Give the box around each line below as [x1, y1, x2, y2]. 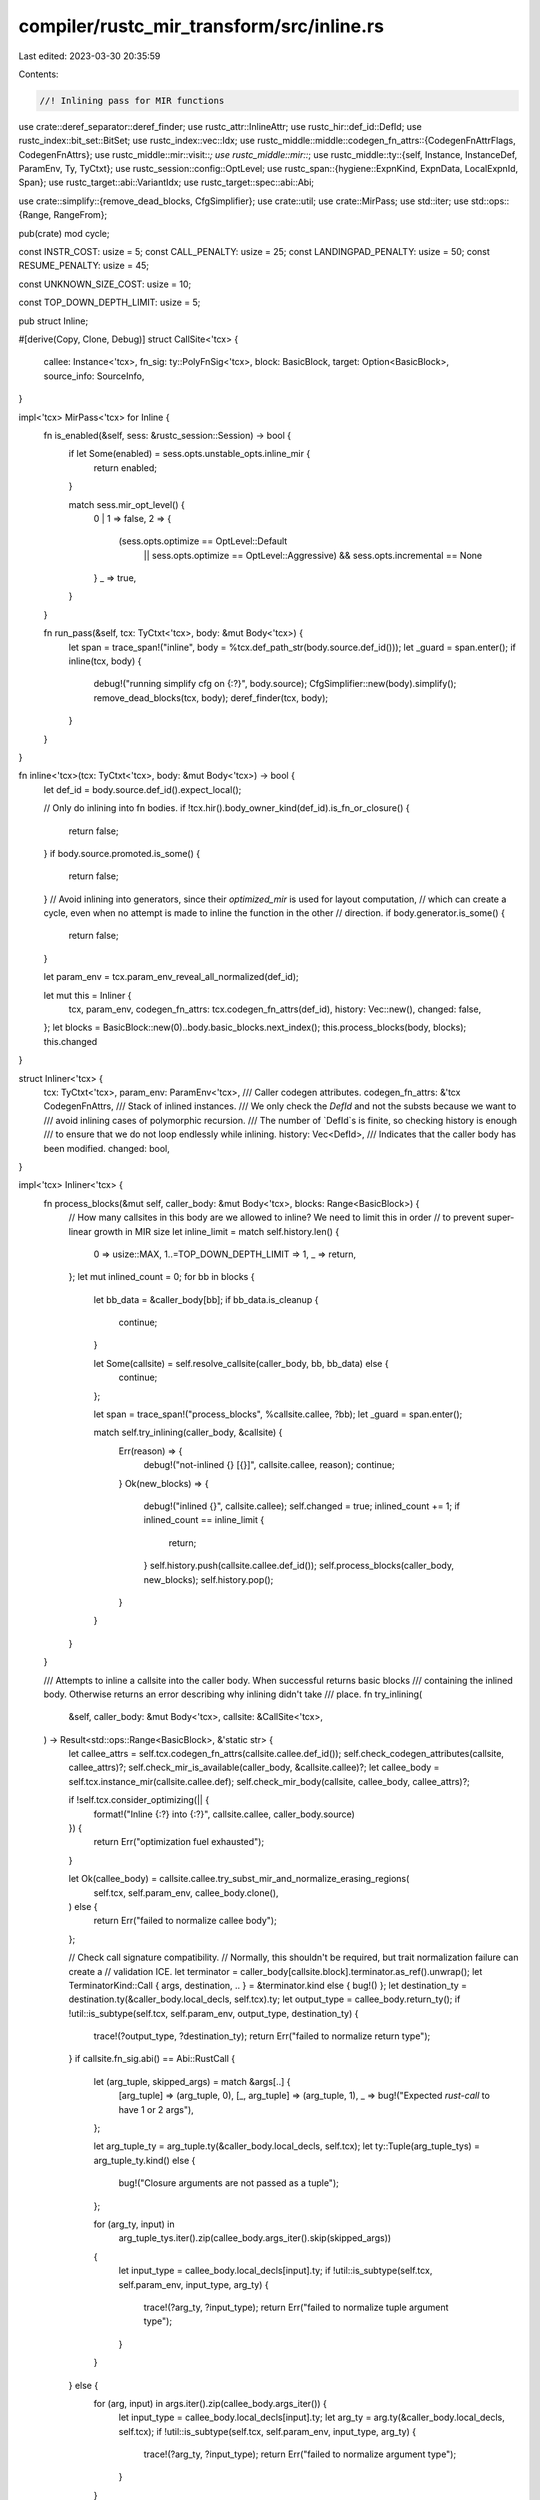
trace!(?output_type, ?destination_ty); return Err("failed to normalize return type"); [93, 2030, 431, 2042]
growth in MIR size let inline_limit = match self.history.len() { [93, 1225, 340, 1237]
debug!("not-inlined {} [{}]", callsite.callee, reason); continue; [143, 1459, 395, 1471]
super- [486, 1211, 515, 1224]
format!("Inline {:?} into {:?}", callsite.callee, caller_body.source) [93, 1808, 355, 1820]
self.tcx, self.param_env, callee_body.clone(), [93, 1886, 279, 1899]
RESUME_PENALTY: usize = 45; [18, 260, 150, 272]
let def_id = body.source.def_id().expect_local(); [43, 783, 242, 795]
